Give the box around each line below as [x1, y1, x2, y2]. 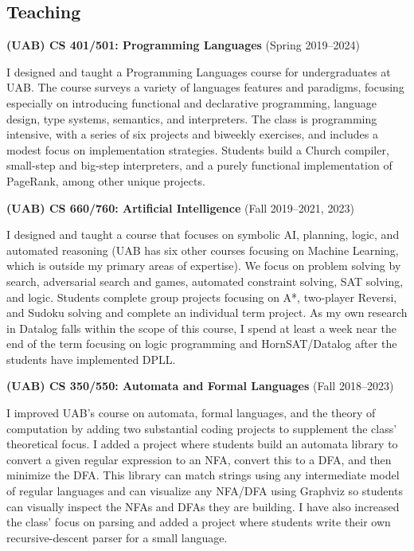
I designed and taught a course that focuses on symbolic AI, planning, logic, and [6, 226, 400, 243]
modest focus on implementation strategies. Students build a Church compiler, [6, 141, 389, 158]
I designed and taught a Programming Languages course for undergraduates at [6, 63, 391, 80]
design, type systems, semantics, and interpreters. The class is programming [6, 110, 377, 127]
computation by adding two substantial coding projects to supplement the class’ [6, 420, 397, 436]
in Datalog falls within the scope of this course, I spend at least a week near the [6, 319, 396, 336]
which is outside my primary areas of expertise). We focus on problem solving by [6, 257, 401, 274]
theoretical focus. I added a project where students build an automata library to [6, 436, 398, 452]
